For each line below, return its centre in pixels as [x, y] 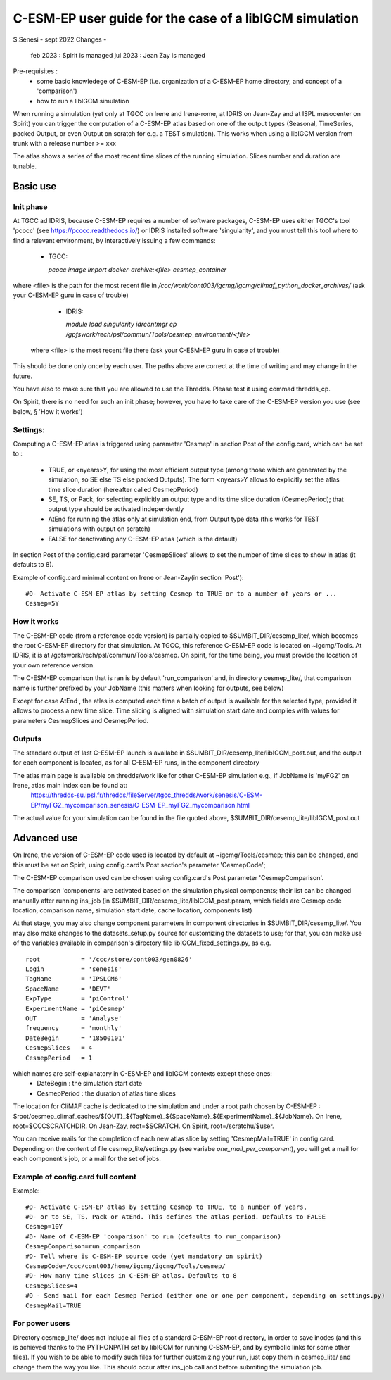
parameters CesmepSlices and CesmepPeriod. [81, 720]
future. [23, 376]
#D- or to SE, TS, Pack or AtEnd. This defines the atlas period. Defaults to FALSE [176, 1217]
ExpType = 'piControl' [78, 999]
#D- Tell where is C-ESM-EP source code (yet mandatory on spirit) [144, 1256]
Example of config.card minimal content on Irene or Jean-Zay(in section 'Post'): [128, 577]
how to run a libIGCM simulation [83, 101]
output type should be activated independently [116, 509]
